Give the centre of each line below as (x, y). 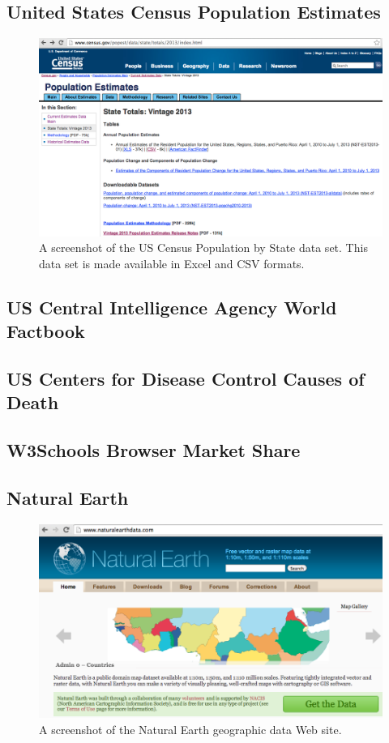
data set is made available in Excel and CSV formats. (172, 263)
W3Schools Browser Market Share (154, 450)
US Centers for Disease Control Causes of (186, 378)
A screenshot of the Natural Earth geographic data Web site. (190, 730)
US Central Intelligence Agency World (172, 307)
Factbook (46, 331)
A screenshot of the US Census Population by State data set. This (203, 248)
